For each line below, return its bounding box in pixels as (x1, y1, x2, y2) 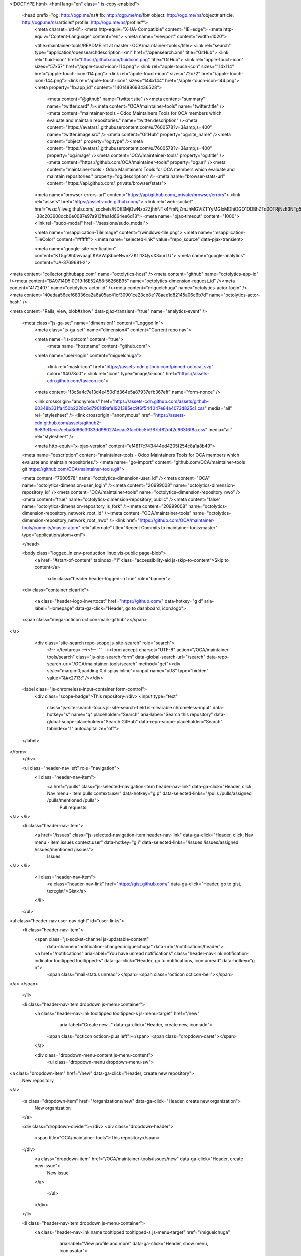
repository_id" (22, 489, 51, 495)
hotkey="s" (47, 711, 70, 718)
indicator (34, 957, 53, 963)
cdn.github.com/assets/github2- (34, 420, 101, 426)
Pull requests (59, 804, 87, 810)
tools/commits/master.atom (22, 525, 79, 531)
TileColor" (34, 236, 56, 242)
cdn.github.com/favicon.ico (47, 377, 104, 384)
